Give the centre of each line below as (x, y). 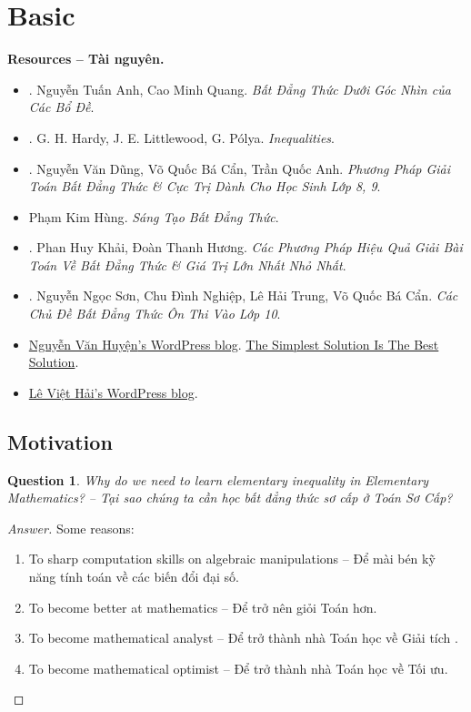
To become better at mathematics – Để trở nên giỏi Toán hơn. (203, 607)
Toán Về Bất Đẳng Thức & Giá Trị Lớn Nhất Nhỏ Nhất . (187, 264)
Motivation (60, 441)
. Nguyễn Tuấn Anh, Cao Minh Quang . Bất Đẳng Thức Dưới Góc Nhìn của (240, 89)
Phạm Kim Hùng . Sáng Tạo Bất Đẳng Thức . (154, 216)
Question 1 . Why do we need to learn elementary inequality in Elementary (218, 479)
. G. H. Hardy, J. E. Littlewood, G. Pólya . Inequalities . (181, 137)
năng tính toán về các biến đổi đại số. (134, 577)
